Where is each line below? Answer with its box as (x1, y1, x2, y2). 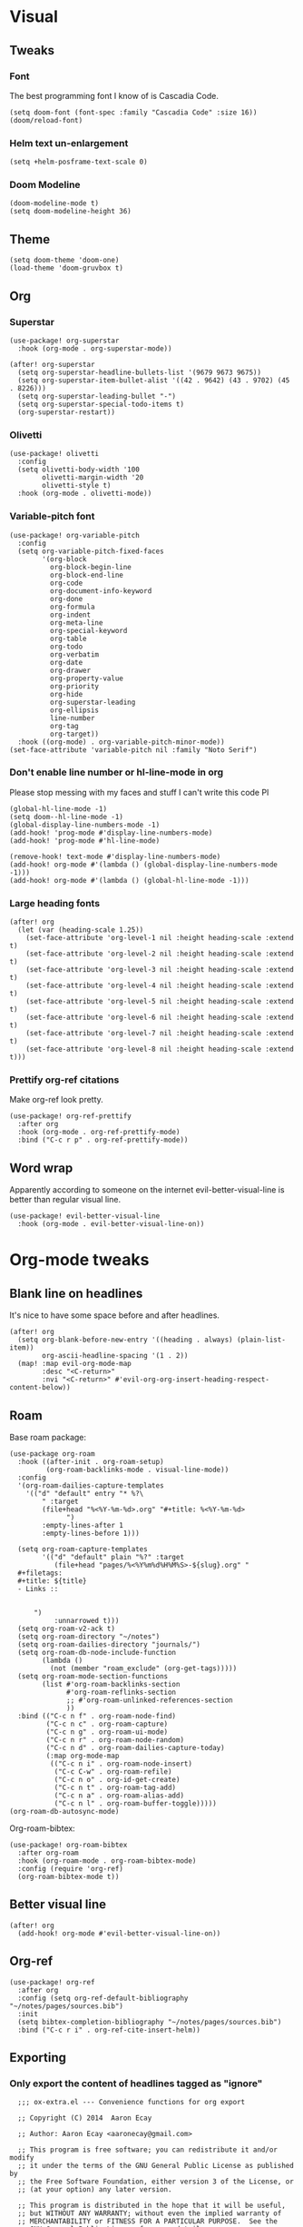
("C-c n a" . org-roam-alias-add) (54, 1791, 184, 1800)
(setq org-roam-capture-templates (17, 1545, 148, 1554)
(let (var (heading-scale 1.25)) (17, 925, 144, 935)
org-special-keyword (49, 626, 128, 635)
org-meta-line (49, 618, 103, 628)
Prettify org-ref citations (9, 1074, 120, 1086)
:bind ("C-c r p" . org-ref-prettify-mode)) (17, 1135, 189, 1145)
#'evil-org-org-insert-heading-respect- (114, 1375, 270, 1384)
